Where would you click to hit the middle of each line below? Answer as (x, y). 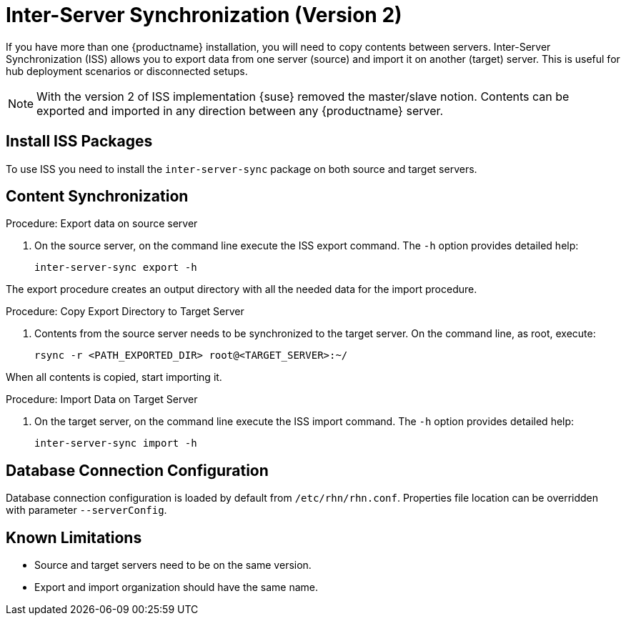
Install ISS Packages (79, 141)
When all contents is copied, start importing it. (114, 377)
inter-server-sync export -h (116, 268)
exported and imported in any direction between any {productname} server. (240, 110)
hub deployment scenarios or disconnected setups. (127, 71)
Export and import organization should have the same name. (177, 587)
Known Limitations (74, 537)
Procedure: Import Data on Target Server (102, 399)
